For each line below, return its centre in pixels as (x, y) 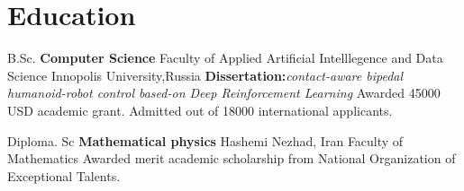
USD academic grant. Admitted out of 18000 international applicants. (200, 110)
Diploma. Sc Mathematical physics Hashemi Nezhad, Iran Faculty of (205, 140)
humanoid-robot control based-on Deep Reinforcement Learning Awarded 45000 (224, 93)
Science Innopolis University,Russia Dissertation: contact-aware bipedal (205, 75)
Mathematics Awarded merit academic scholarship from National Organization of (232, 158)
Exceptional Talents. (64, 175)
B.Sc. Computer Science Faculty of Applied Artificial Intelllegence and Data (225, 58)
